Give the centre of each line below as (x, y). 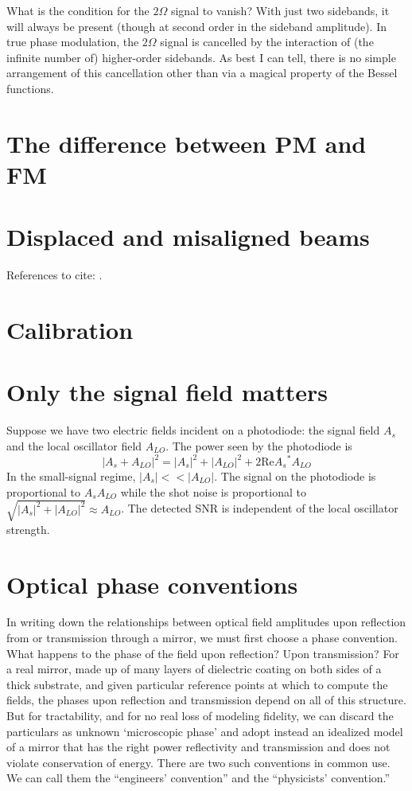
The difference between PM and (187, 143)
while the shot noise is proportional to (213, 491)
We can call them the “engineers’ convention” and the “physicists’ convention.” (198, 778)
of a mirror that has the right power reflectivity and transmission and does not (198, 747)
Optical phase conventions (152, 584)
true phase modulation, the (73, 42)
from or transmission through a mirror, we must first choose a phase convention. (202, 638)
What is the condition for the (78, 10)
